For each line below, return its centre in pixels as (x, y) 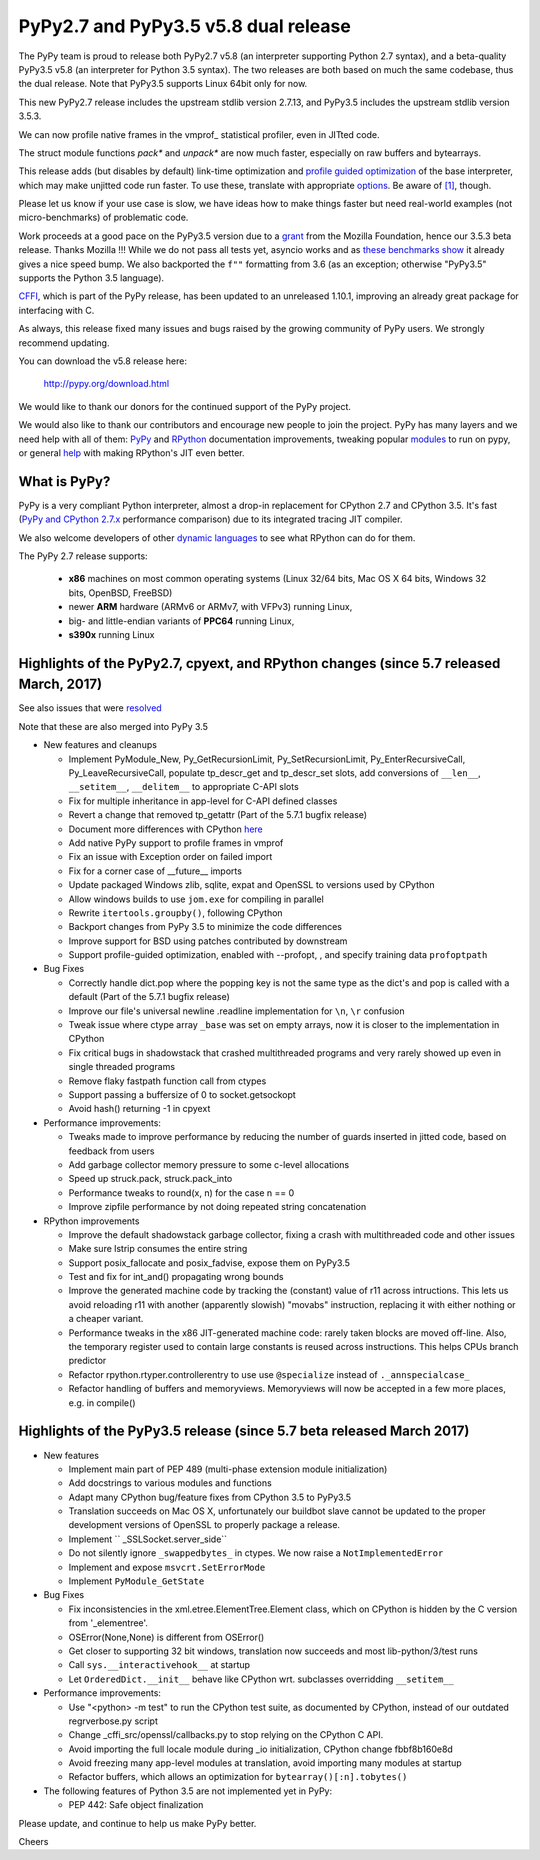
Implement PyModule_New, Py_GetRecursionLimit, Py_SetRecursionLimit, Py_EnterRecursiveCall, (267, 759)
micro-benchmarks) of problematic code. (103, 217)
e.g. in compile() (102, 1402)
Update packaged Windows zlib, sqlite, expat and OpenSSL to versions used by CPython (251, 885)
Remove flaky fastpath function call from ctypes (167, 1081)
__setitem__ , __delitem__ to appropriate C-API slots (183, 787)
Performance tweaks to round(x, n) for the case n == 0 (181, 1192)
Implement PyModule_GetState (136, 1581)
